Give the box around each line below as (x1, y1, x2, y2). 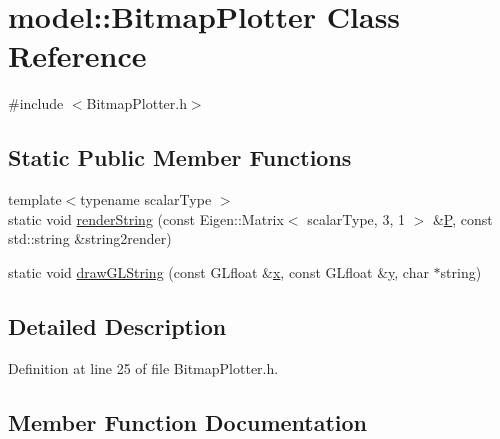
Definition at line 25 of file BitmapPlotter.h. (8, 357, 279, 378)
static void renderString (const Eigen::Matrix (8, 208, 284, 229)
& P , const (432, 208, 493, 229)
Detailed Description (8, 310, 227, 341)
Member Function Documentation (8, 406, 368, 437)
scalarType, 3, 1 (307, 208, 405, 229)
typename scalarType (80, 189, 212, 210)
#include (8, 93, 64, 114)
